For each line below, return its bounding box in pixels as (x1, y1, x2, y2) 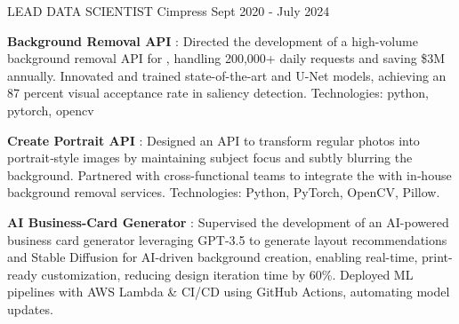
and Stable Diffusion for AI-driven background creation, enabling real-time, (7, 248, 418, 266)
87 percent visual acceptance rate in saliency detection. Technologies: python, (7, 83, 429, 102)
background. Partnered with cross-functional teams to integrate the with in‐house (7, 165, 452, 184)
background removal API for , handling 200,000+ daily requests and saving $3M (7, 49, 446, 67)
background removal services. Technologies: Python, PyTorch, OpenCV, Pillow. (7, 183, 440, 202)
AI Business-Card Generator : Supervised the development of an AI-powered (7, 212, 449, 231)
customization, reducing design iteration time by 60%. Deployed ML (41, 265, 414, 283)
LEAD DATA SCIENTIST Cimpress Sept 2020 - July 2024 (7, 2, 330, 20)
